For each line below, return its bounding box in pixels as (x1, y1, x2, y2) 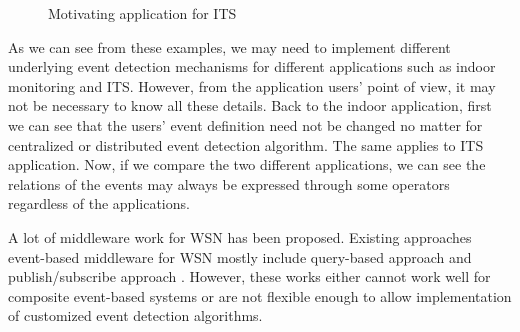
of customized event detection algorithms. (8, 305, 263, 326)
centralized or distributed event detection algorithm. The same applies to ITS (8, 134, 484, 155)
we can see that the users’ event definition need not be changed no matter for (8, 114, 483, 135)
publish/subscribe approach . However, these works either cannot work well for (8, 266, 491, 287)
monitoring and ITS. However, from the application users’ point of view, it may (8, 75, 496, 96)
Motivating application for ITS (48, 3, 237, 23)
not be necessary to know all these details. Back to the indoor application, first (8, 95, 492, 116)
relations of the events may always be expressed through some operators (8, 173, 450, 194)
